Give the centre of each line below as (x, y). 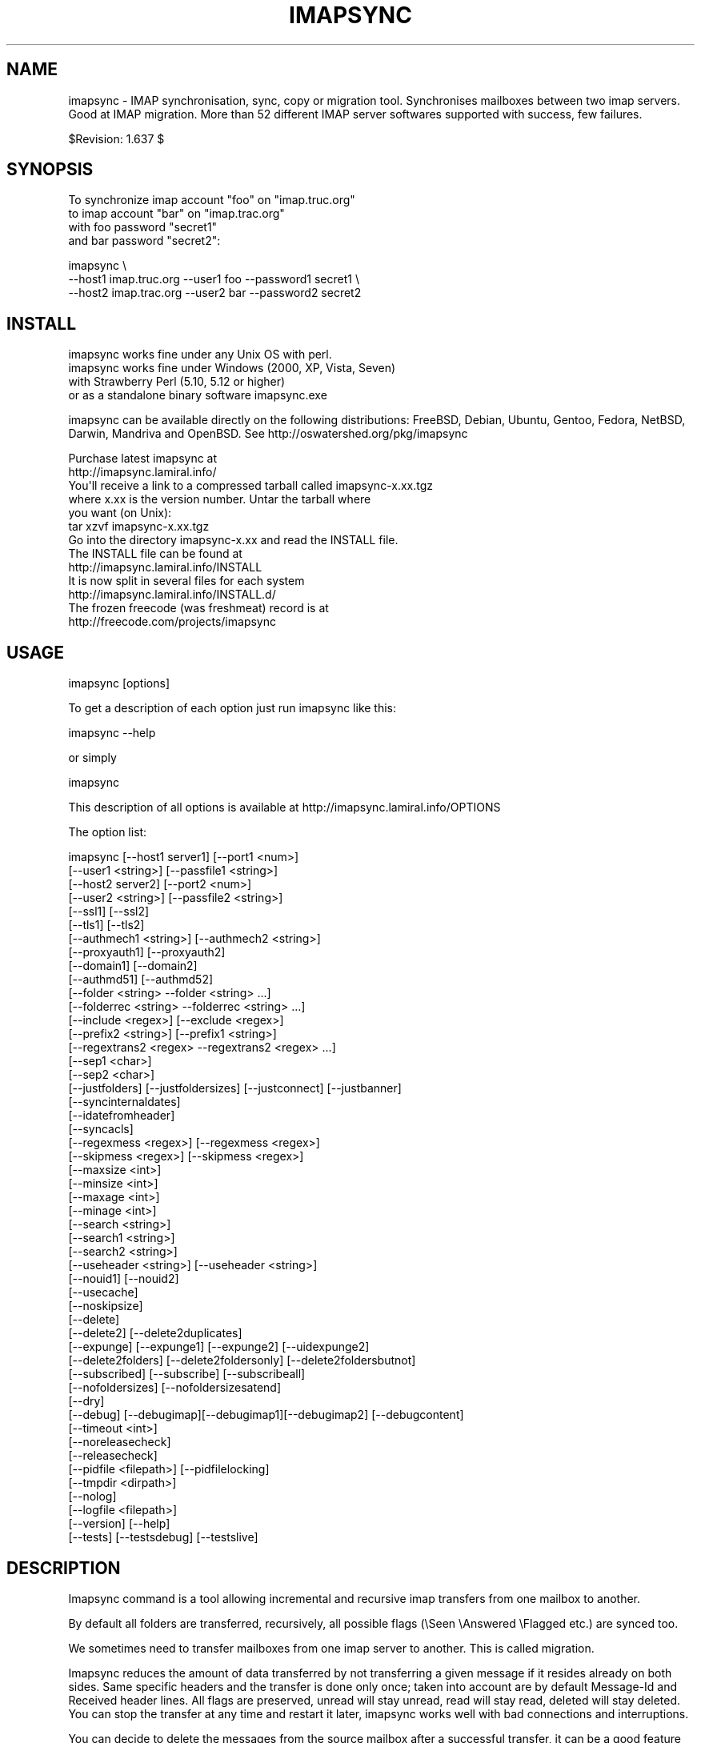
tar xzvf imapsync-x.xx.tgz (139, 527)
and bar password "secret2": (144, 241)
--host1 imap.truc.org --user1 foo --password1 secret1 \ (214, 279)
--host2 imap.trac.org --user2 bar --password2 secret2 (215, 293)
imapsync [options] (119, 683)
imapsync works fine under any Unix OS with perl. (200, 355)
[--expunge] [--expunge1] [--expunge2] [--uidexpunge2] (219, 1347)
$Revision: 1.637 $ (116, 138)
